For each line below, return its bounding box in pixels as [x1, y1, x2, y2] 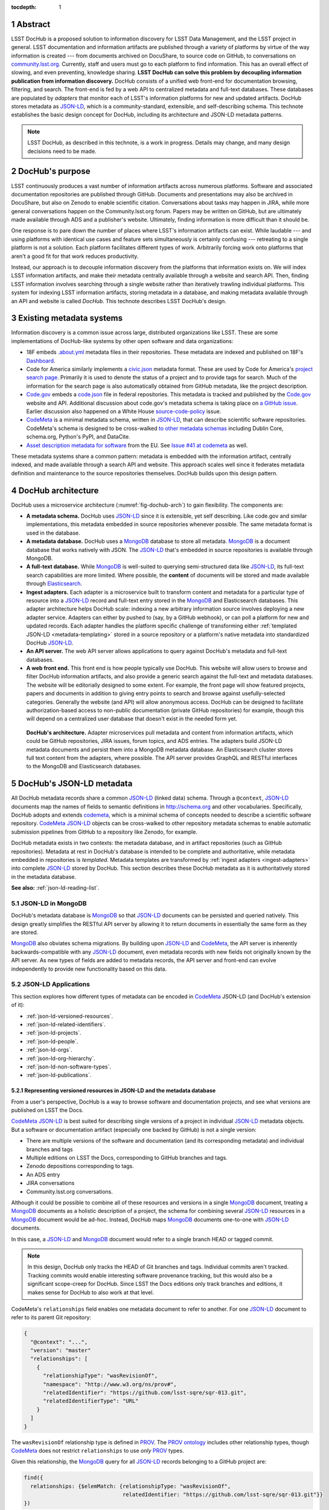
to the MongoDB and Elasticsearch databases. [26, 763, 142, 770]
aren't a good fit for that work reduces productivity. [11, 252, 139, 260]
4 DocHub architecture [11, 485, 99, 495]
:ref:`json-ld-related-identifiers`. [26, 1021, 106, 1028]
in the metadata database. [11, 873, 77, 880]
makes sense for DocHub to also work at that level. [27, 1288, 154, 1296]
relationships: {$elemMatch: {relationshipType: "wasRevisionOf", [30, 1483, 231, 1489]
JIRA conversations [26, 1180, 75, 1187]
